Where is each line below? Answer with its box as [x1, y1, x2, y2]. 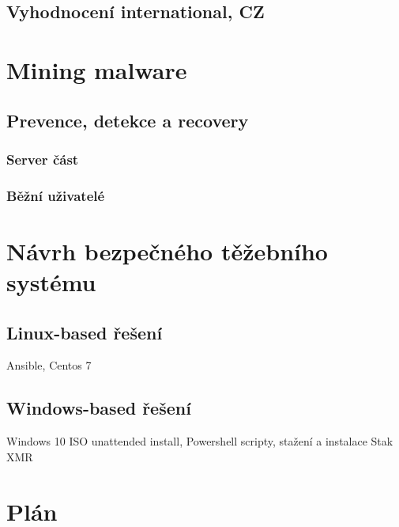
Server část [6, 149, 79, 169]
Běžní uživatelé [6, 185, 105, 205]
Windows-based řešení [6, 396, 191, 420]
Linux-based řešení [6, 320, 163, 344]
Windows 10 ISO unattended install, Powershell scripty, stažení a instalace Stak [6, 433, 393, 449]
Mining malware [6, 53, 187, 85]
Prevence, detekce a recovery [6, 108, 249, 132]
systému [6, 266, 96, 298]
